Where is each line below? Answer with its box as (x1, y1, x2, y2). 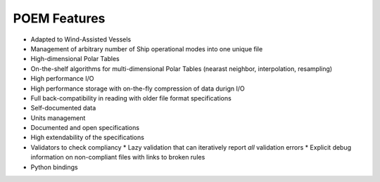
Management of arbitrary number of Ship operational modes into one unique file (30, 44, 263, 53)
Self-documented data (30, 104, 96, 112)
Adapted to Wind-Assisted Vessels (30, 35, 132, 44)
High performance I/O (30, 74, 94, 83)
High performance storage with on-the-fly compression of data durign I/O (30, 84, 246, 93)
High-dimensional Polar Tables (30, 55, 120, 63)
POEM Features (13, 11, 106, 26)
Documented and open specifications (30, 124, 140, 132)
